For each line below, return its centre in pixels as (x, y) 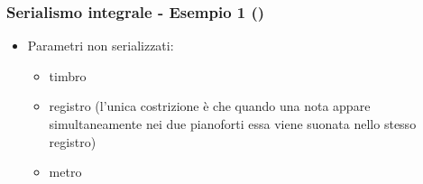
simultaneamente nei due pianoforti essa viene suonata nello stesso (233, 124)
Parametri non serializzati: (101, 46)
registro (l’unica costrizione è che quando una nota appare (210, 106)
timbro (68, 75)
